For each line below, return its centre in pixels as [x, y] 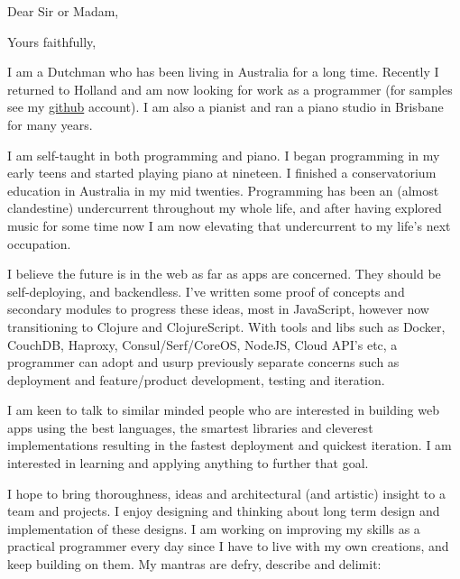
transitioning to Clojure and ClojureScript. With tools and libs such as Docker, [226, 326]
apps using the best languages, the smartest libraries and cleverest [190, 427]
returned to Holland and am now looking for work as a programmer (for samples [230, 89]
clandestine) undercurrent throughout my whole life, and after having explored [225, 208]
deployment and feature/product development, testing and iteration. [196, 379]
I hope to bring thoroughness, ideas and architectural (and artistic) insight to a [226, 493]
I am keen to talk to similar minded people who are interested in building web [223, 410]
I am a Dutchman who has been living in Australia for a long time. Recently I [223, 72]
